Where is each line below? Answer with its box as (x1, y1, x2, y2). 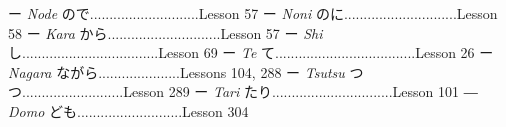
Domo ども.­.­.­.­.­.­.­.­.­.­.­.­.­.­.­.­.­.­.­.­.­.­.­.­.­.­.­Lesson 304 (8, 100, 249, 121)
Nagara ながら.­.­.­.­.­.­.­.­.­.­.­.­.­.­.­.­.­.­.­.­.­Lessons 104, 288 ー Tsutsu (8, 61, 345, 82)
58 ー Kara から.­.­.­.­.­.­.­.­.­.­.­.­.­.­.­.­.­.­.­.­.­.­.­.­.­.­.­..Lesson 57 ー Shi (8, 22, 323, 43)
